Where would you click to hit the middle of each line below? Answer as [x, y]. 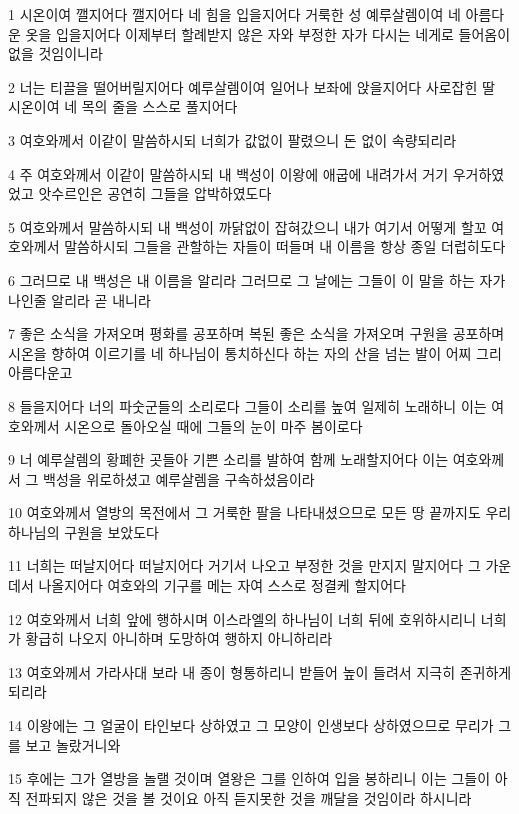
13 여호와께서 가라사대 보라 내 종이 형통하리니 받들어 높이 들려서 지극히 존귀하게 [260, 671]
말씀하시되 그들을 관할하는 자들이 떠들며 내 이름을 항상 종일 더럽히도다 [285, 246]
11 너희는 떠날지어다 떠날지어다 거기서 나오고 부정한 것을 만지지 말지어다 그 [244, 565]
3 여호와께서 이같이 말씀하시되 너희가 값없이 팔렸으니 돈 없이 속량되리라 [232, 139]
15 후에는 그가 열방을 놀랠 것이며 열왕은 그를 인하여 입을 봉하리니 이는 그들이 [249, 778]
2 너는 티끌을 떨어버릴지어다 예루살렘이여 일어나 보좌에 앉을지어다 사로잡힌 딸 [251, 86]
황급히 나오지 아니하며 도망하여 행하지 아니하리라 [179, 638]
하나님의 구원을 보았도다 [84, 531]
